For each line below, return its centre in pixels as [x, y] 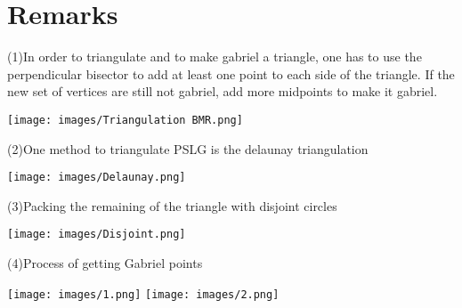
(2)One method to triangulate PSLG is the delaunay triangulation [188, 148]
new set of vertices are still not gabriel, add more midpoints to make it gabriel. [223, 91]
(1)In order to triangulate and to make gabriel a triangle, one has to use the [215, 57]
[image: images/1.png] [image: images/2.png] [143, 294]
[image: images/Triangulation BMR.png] [125, 120]
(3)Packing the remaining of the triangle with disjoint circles [172, 205]
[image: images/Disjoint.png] [97, 235]
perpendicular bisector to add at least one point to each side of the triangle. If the [231, 73]
